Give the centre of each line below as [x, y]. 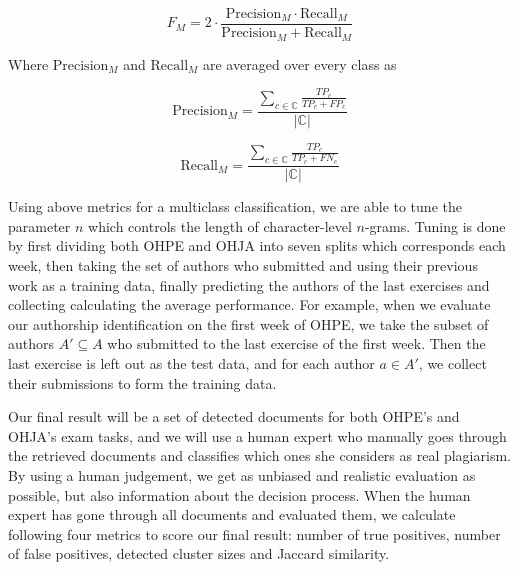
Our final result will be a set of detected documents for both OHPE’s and [234, 416]
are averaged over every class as [300, 63]
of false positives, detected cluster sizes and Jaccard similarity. [199, 553]
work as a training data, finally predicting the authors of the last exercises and [249, 284]
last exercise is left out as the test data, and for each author [191, 362]
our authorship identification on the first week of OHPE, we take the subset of [248, 323]
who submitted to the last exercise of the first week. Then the [296, 343]
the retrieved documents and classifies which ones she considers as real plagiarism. [259, 455]
